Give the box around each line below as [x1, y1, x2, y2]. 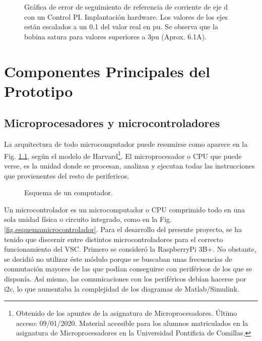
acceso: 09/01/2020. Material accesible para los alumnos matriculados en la [16, 317, 248, 328]
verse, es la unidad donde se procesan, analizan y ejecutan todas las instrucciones [4, 160, 255, 170]
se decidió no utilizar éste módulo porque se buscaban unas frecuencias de [4, 253, 232, 264]
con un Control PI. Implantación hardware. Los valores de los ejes [24, 11, 228, 22]
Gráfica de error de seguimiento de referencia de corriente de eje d [24, 2, 228, 12]
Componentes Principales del [4, 61, 211, 81]
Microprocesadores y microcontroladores [4, 115, 220, 131]
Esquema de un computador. [24, 187, 113, 198]
